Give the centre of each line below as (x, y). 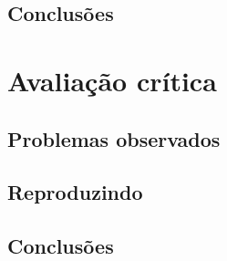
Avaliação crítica (112, 80)
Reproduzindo (75, 192)
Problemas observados (114, 138)
